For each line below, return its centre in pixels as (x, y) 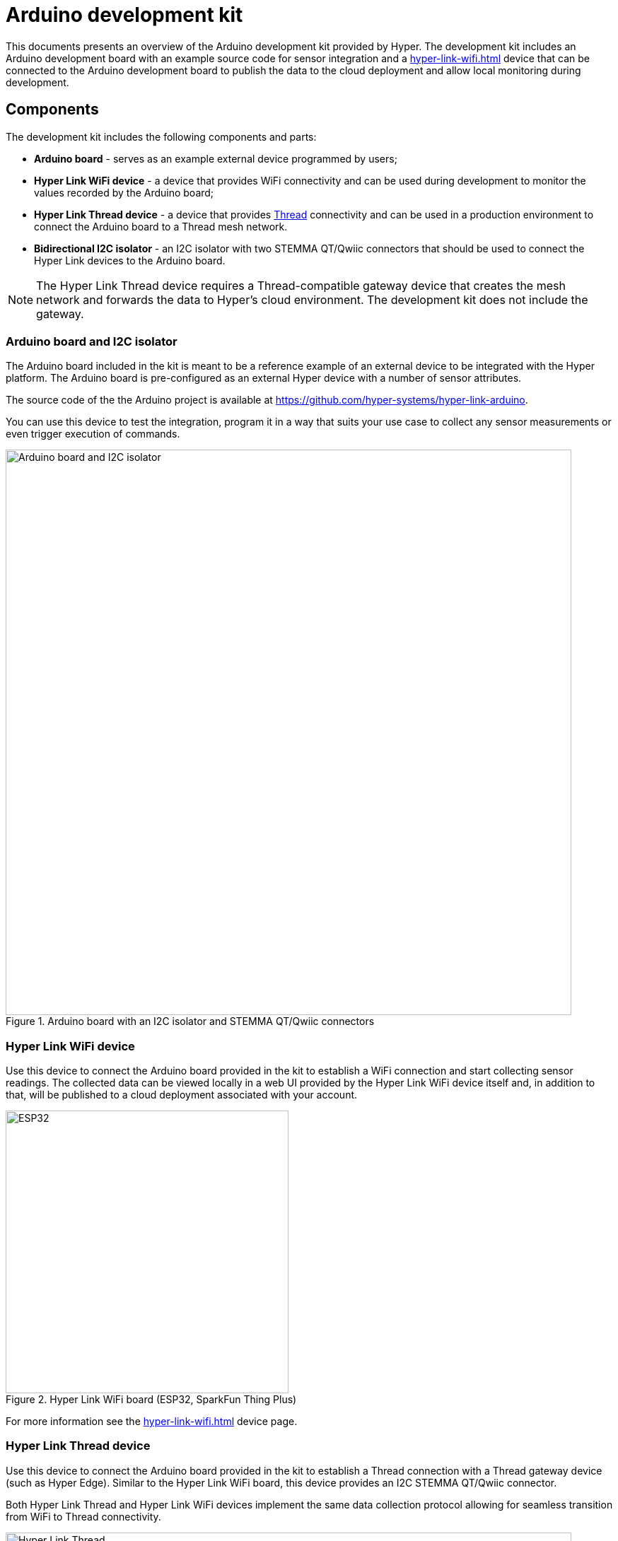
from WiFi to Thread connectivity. (83, 1516)
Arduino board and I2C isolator (92, 341)
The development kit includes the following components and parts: (161, 136)
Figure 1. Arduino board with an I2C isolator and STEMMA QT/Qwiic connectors (190, 1021)
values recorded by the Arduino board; (124, 192)
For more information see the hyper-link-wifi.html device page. (152, 1422)
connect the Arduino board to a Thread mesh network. (161, 226)
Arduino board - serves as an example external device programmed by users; (216, 158)
